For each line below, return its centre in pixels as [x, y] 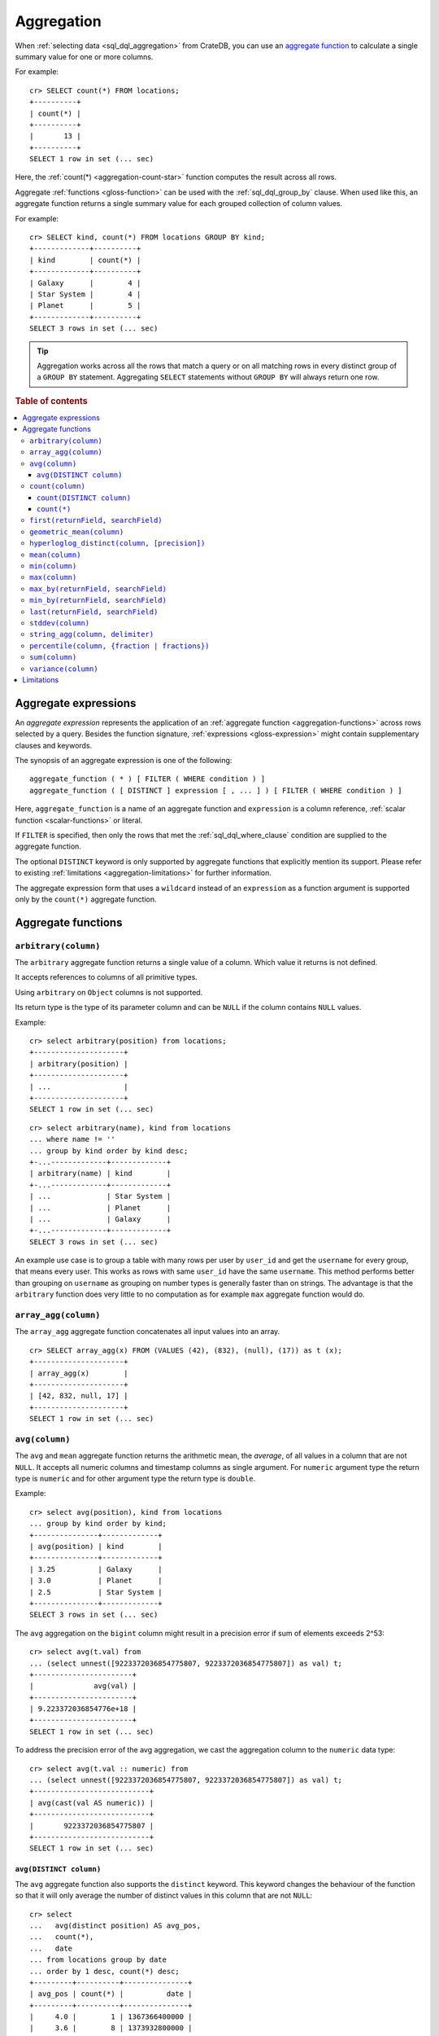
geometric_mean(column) [77, 532]
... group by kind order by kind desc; [109, 1151]
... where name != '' [72, 1139]
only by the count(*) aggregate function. [86, 899]
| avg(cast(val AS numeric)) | [92, 1803]
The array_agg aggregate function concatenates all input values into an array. [148, 1332]
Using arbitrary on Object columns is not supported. [109, 992]
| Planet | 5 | [85, 306]
